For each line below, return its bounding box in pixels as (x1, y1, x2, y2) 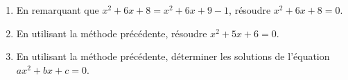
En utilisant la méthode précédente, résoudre (16, 26, 207, 40)
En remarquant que (16, 3, 99, 17)
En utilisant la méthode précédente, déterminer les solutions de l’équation (16, 49, 330, 63)
